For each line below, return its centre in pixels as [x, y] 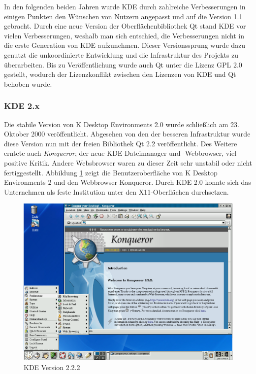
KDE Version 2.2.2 [52, 367]
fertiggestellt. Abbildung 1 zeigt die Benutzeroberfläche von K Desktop [111, 172]
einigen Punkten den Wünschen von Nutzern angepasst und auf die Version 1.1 [123, 16]
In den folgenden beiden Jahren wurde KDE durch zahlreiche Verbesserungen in [125, 6]
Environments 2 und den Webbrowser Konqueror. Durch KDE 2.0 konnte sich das [128, 182]
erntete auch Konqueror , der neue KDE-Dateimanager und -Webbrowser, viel [120, 153]
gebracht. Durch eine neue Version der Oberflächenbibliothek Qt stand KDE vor [125, 26]
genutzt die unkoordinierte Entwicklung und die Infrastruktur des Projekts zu [121, 54]
